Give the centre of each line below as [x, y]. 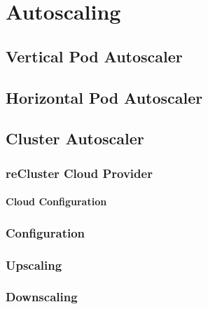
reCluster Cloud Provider [79, 173]
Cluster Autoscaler [75, 138]
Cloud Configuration [56, 201]
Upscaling [34, 265]
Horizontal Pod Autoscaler [104, 97]
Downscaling [42, 297]
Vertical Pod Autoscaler [94, 56]
